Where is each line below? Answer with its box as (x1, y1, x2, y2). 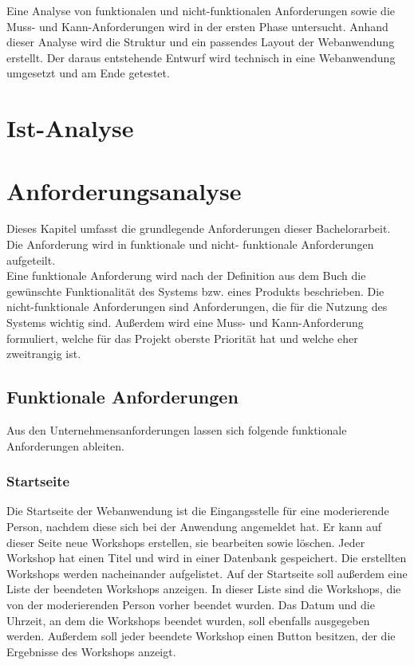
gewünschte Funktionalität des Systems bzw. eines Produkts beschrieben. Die (6, 282, 384, 299)
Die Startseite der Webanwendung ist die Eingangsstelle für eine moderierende (6, 502, 389, 519)
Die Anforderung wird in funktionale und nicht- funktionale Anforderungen (6, 236, 374, 253)
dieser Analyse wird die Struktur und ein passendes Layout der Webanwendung (6, 33, 395, 50)
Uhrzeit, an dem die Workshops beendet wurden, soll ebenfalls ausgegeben (6, 612, 370, 628)
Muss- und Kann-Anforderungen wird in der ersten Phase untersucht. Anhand (6, 18, 388, 34)
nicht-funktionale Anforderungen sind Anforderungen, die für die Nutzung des (6, 298, 388, 315)
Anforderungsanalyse (6, 174, 242, 207)
